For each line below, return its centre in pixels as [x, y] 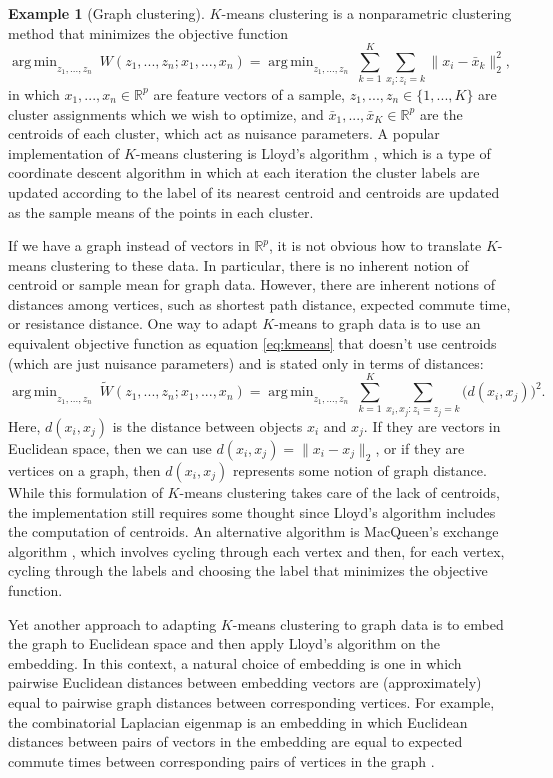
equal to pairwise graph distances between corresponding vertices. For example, [251, 701]
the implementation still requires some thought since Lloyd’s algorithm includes [252, 511]
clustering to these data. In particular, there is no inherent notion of [259, 264]
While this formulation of [85, 492]
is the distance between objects [207, 426]
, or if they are [420, 448]
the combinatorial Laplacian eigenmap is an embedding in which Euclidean [238, 721]
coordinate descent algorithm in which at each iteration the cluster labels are [244, 172]
